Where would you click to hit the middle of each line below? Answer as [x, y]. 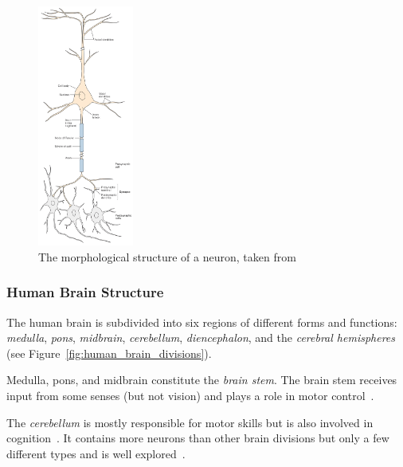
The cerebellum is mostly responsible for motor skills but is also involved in [190, 422]
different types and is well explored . [96, 453]
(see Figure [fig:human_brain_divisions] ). [109, 353]
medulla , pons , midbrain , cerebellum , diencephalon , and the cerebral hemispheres [201, 337]
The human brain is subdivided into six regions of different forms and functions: [202, 322]
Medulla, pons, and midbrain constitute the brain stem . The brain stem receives [202, 380]
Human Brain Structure [85, 292]
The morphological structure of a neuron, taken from [167, 256]
